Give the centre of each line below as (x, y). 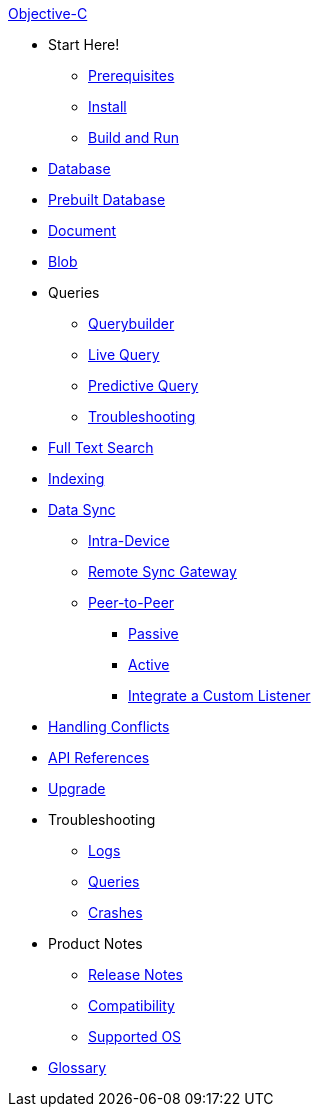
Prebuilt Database (107, 199)
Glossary (77, 1067)
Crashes (115, 912)
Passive (153, 633)
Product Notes (95, 943)
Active (149, 664)
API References (99, 757)
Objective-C (48, 13)
